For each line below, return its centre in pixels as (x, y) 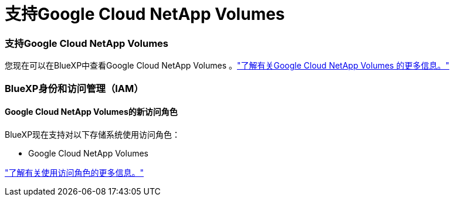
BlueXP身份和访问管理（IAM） (74, 88)
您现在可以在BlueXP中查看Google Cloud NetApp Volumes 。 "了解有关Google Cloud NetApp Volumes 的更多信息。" (227, 66)
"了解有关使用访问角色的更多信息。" (74, 172)
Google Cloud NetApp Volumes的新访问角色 (91, 112)
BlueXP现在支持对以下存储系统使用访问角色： (93, 134)
